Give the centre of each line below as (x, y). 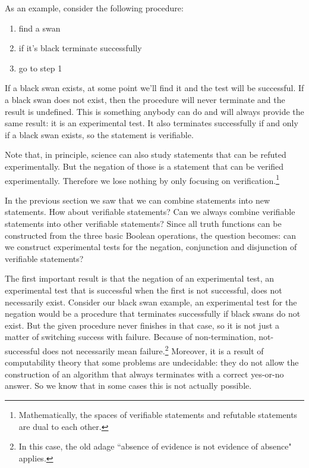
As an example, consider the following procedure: (94, 8)
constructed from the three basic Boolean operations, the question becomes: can (150, 235)
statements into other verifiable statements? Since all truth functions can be (143, 223)
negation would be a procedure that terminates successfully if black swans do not (153, 313)
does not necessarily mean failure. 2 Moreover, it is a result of (153, 350)
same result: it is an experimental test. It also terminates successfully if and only (152, 123)
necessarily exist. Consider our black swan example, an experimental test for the (151, 302)
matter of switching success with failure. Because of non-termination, (130, 337)
